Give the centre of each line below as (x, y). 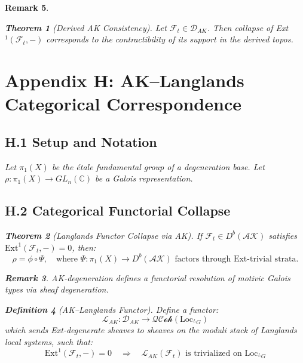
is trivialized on (214, 354)
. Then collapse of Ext (248, 27)
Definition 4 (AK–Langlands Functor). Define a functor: (112, 309)
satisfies (283, 235)
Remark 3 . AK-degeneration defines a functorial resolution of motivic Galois (148, 277)
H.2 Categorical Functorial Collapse (118, 210)
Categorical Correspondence (123, 104)
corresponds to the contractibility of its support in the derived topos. (170, 39)
